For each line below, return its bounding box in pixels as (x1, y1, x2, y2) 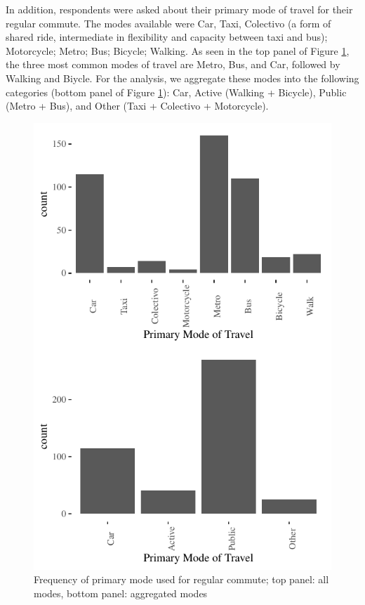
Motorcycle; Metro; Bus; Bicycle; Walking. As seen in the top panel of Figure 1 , (6, 43, 350, 58)
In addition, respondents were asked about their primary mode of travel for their (6, 2, 353, 16)
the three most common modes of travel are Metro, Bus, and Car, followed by (6, 57, 340, 72)
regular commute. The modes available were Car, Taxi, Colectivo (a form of (6, 15, 331, 30)
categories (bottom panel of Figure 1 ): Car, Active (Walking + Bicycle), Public (6, 84, 347, 99)
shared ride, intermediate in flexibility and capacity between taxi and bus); (6, 30, 328, 44)
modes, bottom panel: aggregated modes (34, 585, 208, 600)
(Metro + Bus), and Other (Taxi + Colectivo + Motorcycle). (6, 98, 269, 113)
